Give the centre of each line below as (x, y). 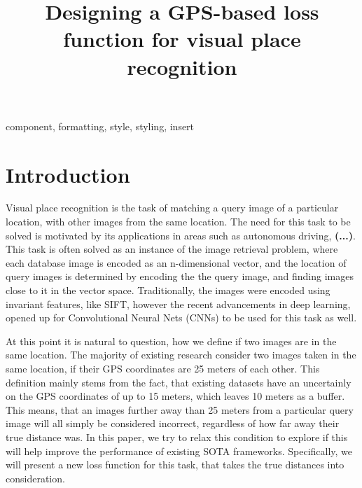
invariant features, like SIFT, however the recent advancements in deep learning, (178, 304)
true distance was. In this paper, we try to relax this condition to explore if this (177, 437)
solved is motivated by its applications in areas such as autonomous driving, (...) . (181, 235)
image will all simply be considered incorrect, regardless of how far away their (173, 423)
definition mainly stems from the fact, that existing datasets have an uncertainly (179, 382)
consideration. (35, 478)
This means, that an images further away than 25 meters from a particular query (180, 409)
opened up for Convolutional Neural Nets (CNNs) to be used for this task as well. (181, 318)
